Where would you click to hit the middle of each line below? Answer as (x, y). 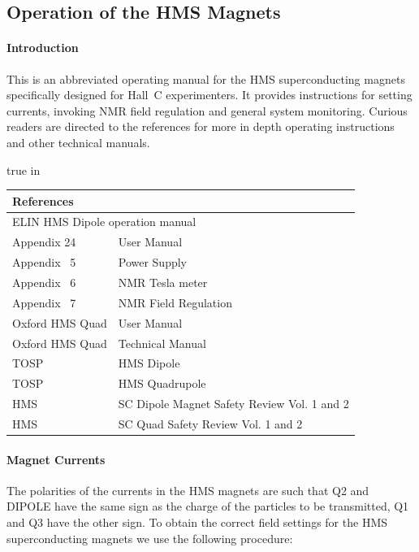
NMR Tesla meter (163, 283)
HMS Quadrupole (162, 383)
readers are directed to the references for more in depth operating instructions (201, 126)
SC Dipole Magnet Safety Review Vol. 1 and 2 (233, 404)
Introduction (43, 48)
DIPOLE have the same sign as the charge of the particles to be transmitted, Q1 (208, 506)
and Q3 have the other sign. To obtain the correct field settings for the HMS (197, 522)
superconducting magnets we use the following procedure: (150, 538)
